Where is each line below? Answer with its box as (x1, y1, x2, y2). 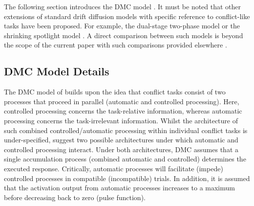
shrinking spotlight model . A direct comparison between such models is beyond (4, 30, 243, 40)
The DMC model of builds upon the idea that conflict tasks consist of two (4, 87, 226, 97)
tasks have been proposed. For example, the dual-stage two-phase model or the (4, 21, 240, 31)
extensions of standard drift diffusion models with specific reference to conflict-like (4, 11, 250, 21)
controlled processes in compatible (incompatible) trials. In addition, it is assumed (4, 173, 250, 183)
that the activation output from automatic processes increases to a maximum (4, 183, 235, 193)
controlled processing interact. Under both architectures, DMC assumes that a (4, 144, 238, 154)
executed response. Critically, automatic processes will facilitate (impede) (4, 163, 223, 173)
